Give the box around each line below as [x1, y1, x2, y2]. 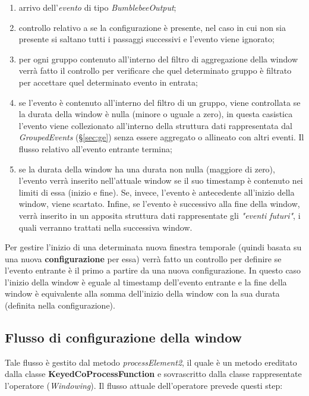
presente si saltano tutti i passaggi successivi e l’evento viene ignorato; [18, 33, 275, 45]
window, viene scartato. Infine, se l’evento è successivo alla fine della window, [18, 197, 300, 210]
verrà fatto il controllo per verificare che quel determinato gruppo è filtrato [18, 64, 292, 77]
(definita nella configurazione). [5, 299, 115, 312]
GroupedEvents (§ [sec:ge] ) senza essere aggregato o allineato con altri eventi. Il [18, 131, 304, 143]
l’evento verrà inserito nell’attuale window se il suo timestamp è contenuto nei [18, 174, 303, 187]
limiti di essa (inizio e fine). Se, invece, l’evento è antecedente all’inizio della [18, 186, 295, 198]
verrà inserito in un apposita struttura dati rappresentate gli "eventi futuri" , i [18, 209, 301, 221]
